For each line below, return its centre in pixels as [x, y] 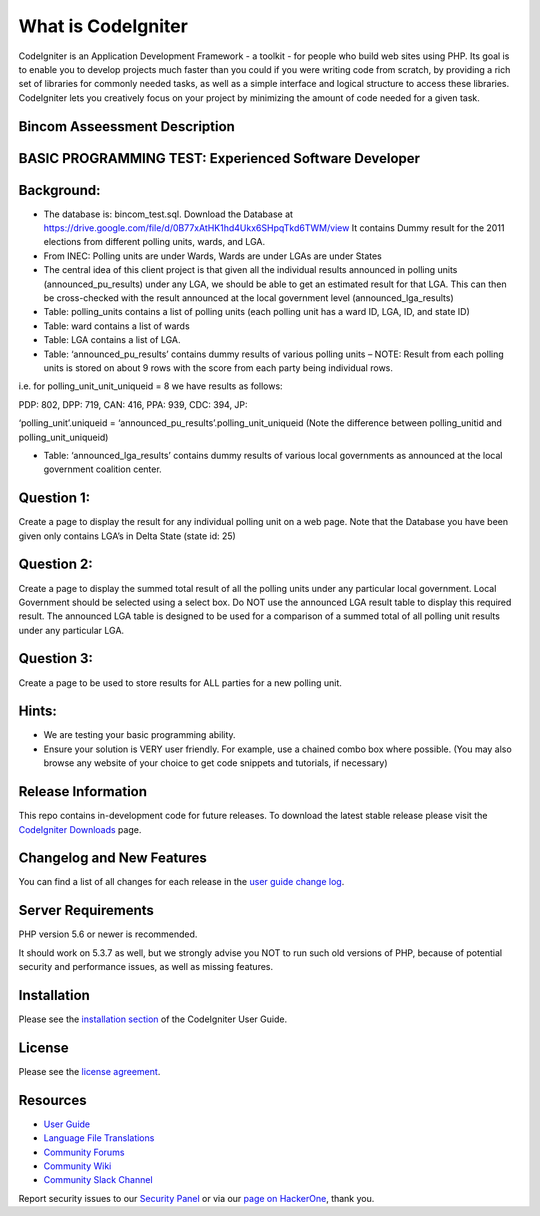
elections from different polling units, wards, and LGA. [154, 242]
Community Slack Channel [98, 1180]
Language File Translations [99, 1138]
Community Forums [84, 1152]
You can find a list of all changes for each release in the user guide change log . [181, 882]
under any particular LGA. [71, 630]
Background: [59, 190]
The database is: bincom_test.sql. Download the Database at [168, 214]
